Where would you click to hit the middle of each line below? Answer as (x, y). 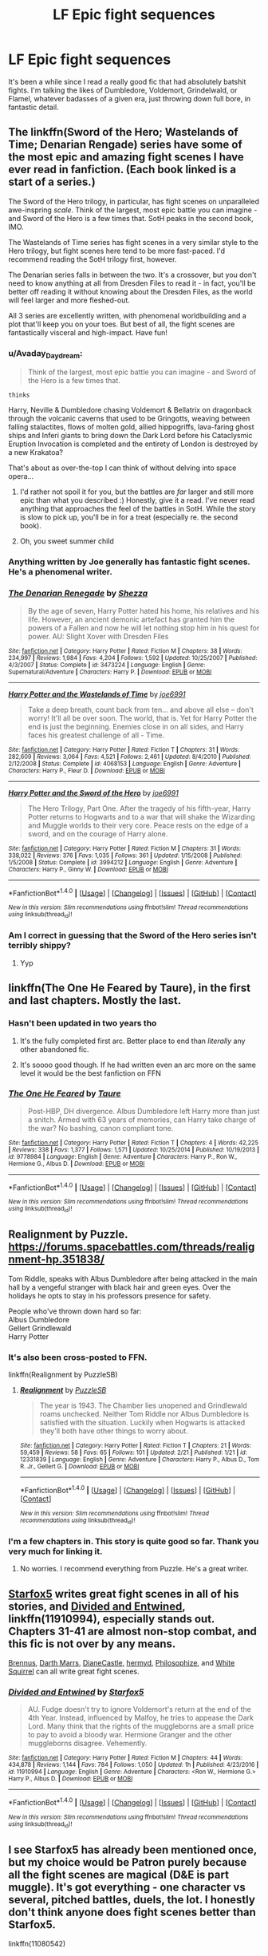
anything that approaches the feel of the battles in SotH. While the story (138, 509)
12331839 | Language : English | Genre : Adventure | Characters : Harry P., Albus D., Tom (140, 1459)
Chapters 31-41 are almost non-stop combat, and (133, 1631)
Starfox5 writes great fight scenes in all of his (124, 1594)
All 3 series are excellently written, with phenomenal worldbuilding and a (128, 315)
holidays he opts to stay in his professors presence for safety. (110, 1295)
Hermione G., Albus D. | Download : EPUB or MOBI (77, 1164)
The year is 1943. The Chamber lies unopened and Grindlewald (143, 1405)
